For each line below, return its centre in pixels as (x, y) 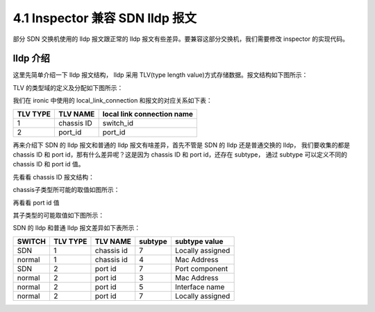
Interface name (200, 286)
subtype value (199, 241)
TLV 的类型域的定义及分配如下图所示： (68, 87)
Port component (201, 268)
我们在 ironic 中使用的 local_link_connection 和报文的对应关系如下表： (113, 101)
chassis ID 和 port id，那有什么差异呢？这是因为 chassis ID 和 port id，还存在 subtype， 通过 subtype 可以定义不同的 (180, 155)
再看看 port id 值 (36, 202)
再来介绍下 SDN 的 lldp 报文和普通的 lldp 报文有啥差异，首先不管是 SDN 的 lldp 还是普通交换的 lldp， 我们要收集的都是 (182, 145)
